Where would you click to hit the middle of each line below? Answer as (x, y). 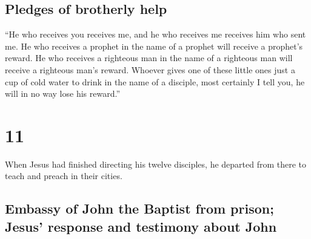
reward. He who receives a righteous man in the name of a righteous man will (149, 58)
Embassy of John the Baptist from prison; (139, 208)
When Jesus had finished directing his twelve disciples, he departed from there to (156, 164)
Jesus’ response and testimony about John (141, 226)
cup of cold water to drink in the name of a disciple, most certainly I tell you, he (155, 81)
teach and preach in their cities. (64, 176)
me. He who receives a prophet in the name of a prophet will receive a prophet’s (154, 46)
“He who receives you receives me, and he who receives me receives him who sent (155, 34)
